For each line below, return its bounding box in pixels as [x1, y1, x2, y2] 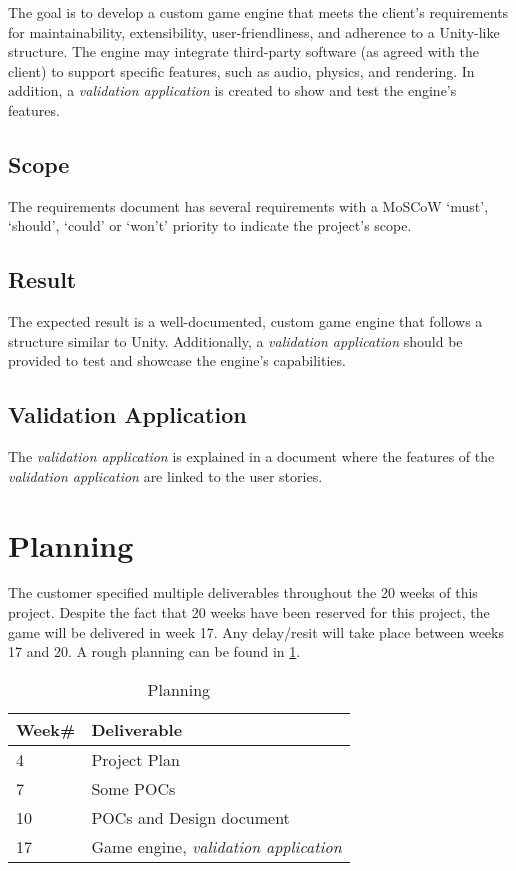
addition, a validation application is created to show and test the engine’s [8, 80, 457, 101]
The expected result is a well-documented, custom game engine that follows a [8, 311, 483, 332]
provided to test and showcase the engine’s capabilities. [8, 350, 346, 371]
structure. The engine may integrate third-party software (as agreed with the [8, 41, 480, 62]
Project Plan [91, 747, 180, 771]
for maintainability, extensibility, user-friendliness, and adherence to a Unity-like [8, 21, 500, 42]
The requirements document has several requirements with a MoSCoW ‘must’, [8, 195, 489, 216]
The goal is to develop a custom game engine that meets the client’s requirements [8, 2, 509, 22]
